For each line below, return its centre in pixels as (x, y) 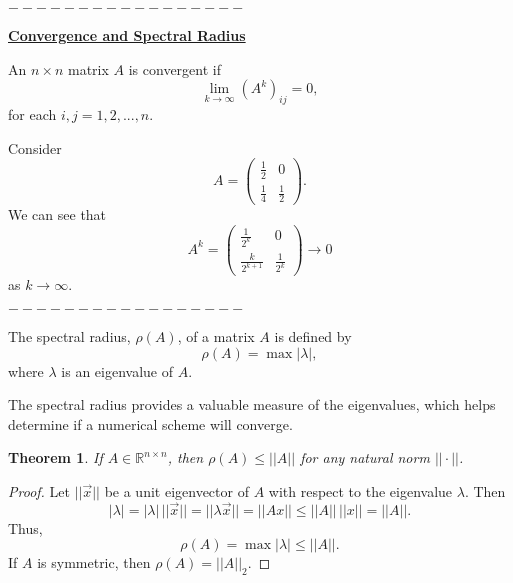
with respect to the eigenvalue (360, 491)
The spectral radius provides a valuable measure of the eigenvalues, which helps (252, 404)
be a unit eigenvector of (176, 491)
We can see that (57, 213)
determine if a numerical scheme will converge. (150, 423)
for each (32, 113)
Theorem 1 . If (55, 457)
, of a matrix (216, 336)
